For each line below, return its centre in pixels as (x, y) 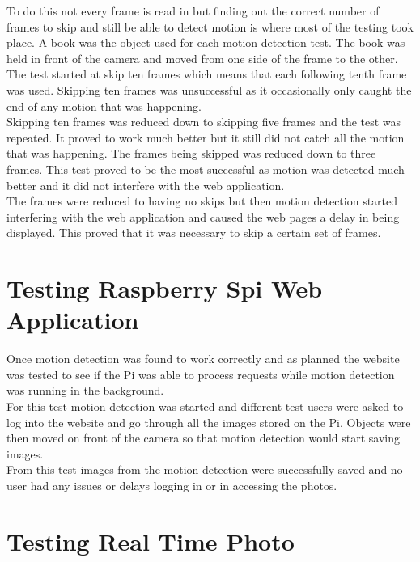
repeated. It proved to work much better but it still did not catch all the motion (206, 137)
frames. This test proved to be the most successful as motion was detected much (206, 169)
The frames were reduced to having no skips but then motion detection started (202, 201)
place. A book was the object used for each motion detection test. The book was (206, 42)
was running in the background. (85, 390)
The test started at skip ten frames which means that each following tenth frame (207, 74)
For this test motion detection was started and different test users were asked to (205, 406)
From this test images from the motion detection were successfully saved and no (205, 469)
